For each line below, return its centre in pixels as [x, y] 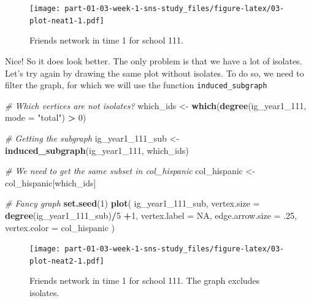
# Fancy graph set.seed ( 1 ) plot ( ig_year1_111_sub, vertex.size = [132, 203]
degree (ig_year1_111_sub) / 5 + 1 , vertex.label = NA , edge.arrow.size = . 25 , [151, 215]
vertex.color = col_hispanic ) [60, 227]
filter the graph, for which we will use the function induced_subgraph [136, 85]
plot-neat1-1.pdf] [67, 21]
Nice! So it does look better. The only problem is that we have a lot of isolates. [154, 60]
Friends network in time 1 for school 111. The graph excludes [145, 280]
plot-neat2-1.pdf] [67, 261]
